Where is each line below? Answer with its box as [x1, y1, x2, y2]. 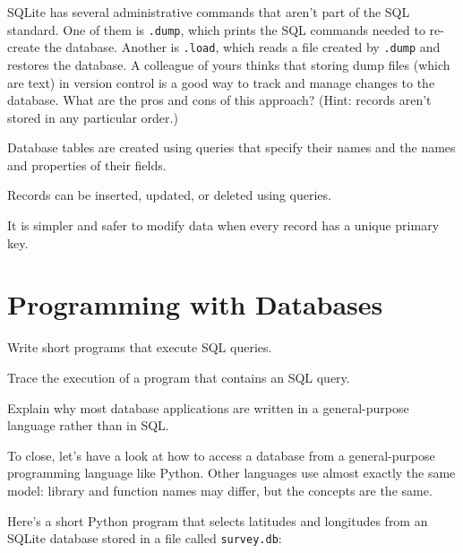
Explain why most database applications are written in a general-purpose [7, 398, 409, 417]
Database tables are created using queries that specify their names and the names [7, 138, 456, 157]
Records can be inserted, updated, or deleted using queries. [7, 186, 331, 204]
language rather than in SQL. [7, 416, 169, 435]
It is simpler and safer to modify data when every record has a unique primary [7, 216, 440, 235]
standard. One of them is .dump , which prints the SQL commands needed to [7, 20, 425, 39]
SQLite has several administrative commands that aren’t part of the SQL [7, 3, 410, 21]
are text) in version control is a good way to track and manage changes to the [7, 73, 435, 91]
